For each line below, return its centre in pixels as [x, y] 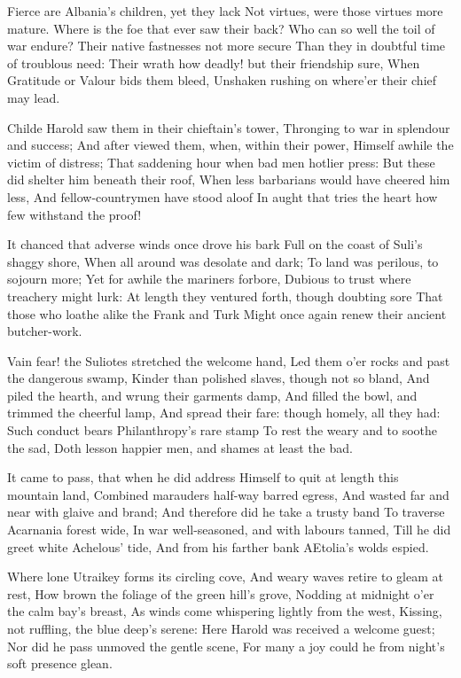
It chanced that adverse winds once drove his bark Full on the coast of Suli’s [215, 244]
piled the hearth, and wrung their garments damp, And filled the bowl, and [212, 395]
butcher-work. [45, 331]
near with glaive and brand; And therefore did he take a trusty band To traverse [226, 512]
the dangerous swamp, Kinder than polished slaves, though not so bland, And [219, 378]
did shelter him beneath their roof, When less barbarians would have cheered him [229, 179]
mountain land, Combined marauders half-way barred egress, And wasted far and [228, 494]
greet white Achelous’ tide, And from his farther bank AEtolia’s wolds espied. [218, 546]
